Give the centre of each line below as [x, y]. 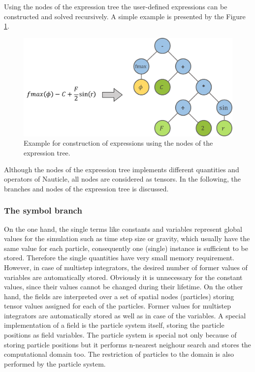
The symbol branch [43, 210]
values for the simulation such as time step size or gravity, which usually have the [127, 238]
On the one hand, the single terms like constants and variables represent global [123, 229]
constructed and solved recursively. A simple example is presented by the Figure [125, 16]
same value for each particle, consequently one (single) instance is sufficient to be [126, 248]
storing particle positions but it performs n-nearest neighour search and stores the [127, 344]
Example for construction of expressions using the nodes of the [118, 143]
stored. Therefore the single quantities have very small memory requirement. [119, 258]
